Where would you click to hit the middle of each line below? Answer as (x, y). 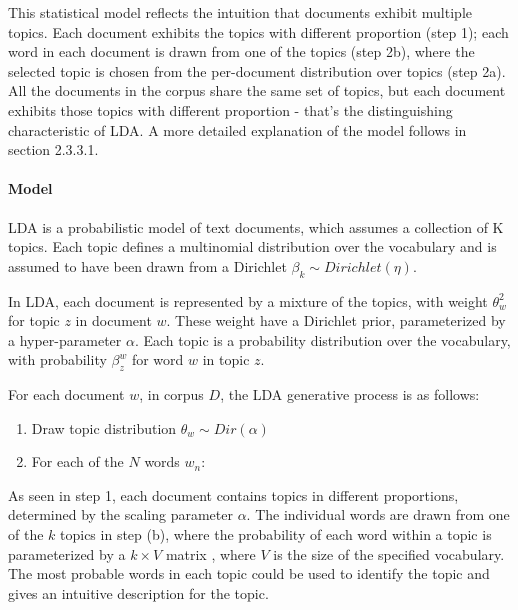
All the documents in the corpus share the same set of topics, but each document (257, 90)
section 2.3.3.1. (53, 149)
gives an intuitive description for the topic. (138, 592)
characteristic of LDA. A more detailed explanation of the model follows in (237, 129)
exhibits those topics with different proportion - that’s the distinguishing (230, 109)
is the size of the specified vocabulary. (389, 553)
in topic (226, 359)
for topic (34, 320)
